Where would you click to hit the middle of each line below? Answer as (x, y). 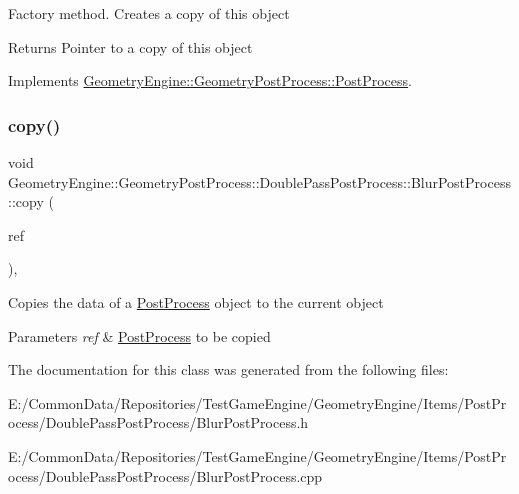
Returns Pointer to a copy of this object (130, 46)
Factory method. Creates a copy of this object (149, 13)
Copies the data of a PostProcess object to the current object (196, 301)
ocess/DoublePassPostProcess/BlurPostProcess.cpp (165, 475)
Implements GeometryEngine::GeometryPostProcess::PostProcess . (210, 80)
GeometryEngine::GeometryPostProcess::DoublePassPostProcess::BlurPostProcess (259, 181)
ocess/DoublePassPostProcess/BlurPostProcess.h (158, 422)
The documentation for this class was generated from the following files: (228, 369)
